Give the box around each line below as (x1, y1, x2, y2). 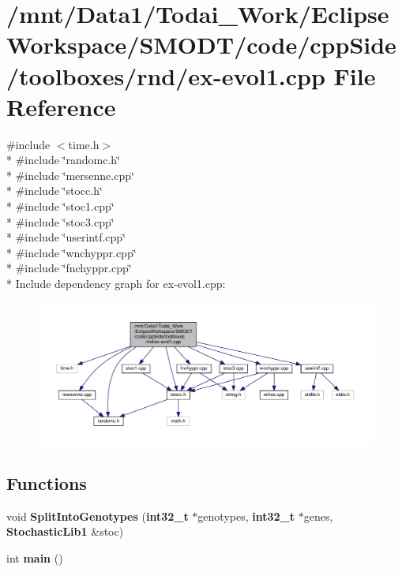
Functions (6, 470, 87, 495)
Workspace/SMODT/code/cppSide (6, 28, 396, 61)
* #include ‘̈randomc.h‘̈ (6, 151, 120, 168)
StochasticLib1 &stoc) (6, 523, 124, 540)
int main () (6, 549, 63, 566)
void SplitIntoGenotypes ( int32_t (6, 507, 189, 524)
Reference (6, 90, 116, 122)
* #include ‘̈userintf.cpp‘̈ (6, 229, 126, 245)
